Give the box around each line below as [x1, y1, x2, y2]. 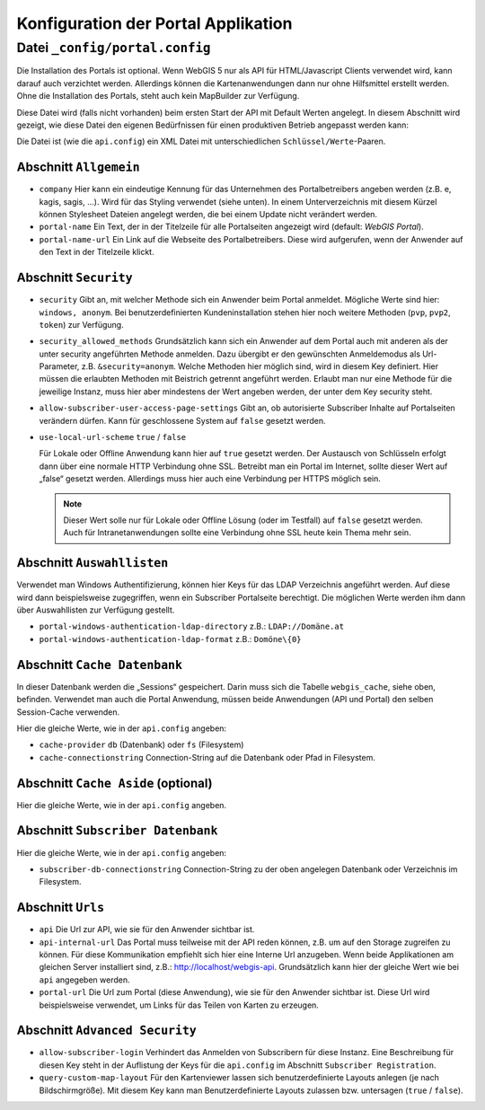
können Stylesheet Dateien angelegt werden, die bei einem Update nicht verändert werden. [39, 209, 377, 220]
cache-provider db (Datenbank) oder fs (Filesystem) [39, 739, 244, 750]
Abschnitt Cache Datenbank [16, 656, 183, 673]
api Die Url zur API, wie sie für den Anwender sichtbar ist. [39, 924, 255, 935]
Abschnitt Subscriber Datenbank [16, 823, 218, 839]
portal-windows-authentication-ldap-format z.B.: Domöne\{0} [39, 633, 302, 644]
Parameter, [39, 361, 80, 372]
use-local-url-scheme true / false [39, 432, 187, 443]
